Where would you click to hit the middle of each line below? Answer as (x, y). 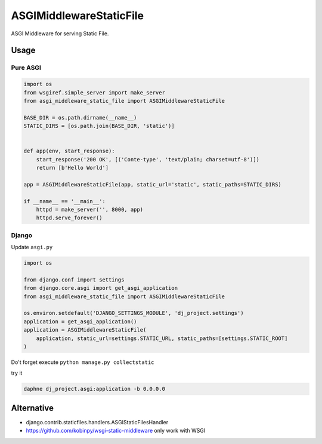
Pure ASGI (26, 68)
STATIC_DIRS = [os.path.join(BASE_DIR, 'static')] (99, 126)
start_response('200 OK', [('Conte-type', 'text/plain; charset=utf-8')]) (148, 159)
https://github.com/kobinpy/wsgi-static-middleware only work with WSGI (116, 431)
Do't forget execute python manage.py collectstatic (83, 362)
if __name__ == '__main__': (64, 201)
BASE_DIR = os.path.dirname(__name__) (80, 117)
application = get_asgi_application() (80, 321)
